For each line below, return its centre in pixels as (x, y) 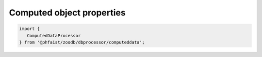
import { (30, 29)
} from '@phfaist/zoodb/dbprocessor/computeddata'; (82, 42)
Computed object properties (67, 13)
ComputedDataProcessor (54, 36)
